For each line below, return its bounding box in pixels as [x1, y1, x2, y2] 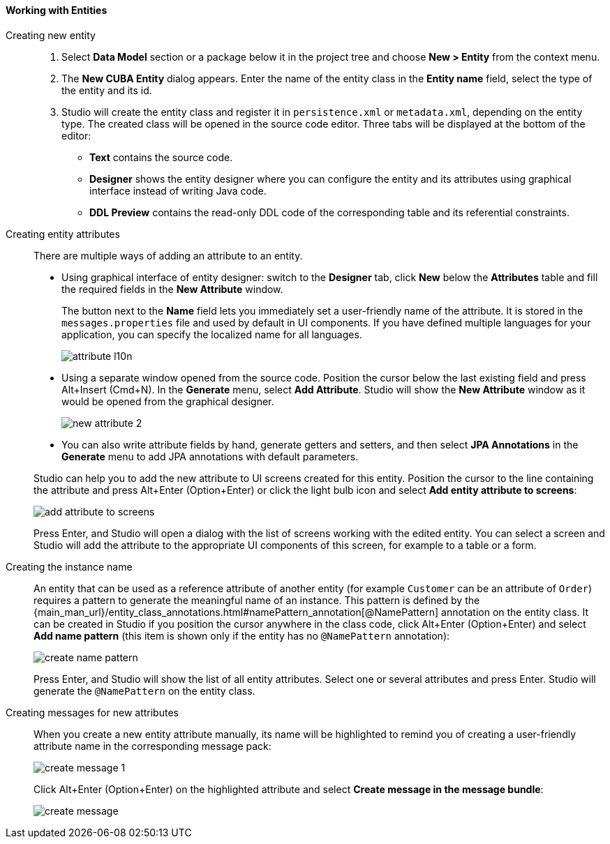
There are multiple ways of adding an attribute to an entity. [34, 249, 303, 262]
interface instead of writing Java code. [89, 184, 267, 197]
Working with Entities [6, 4, 107, 16]
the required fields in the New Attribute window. [61, 282, 283, 295]
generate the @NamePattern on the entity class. [34, 684, 255, 697]
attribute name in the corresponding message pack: [34, 739, 271, 752]
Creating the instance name [6, 560, 133, 573]
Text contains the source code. [89, 151, 233, 163]
